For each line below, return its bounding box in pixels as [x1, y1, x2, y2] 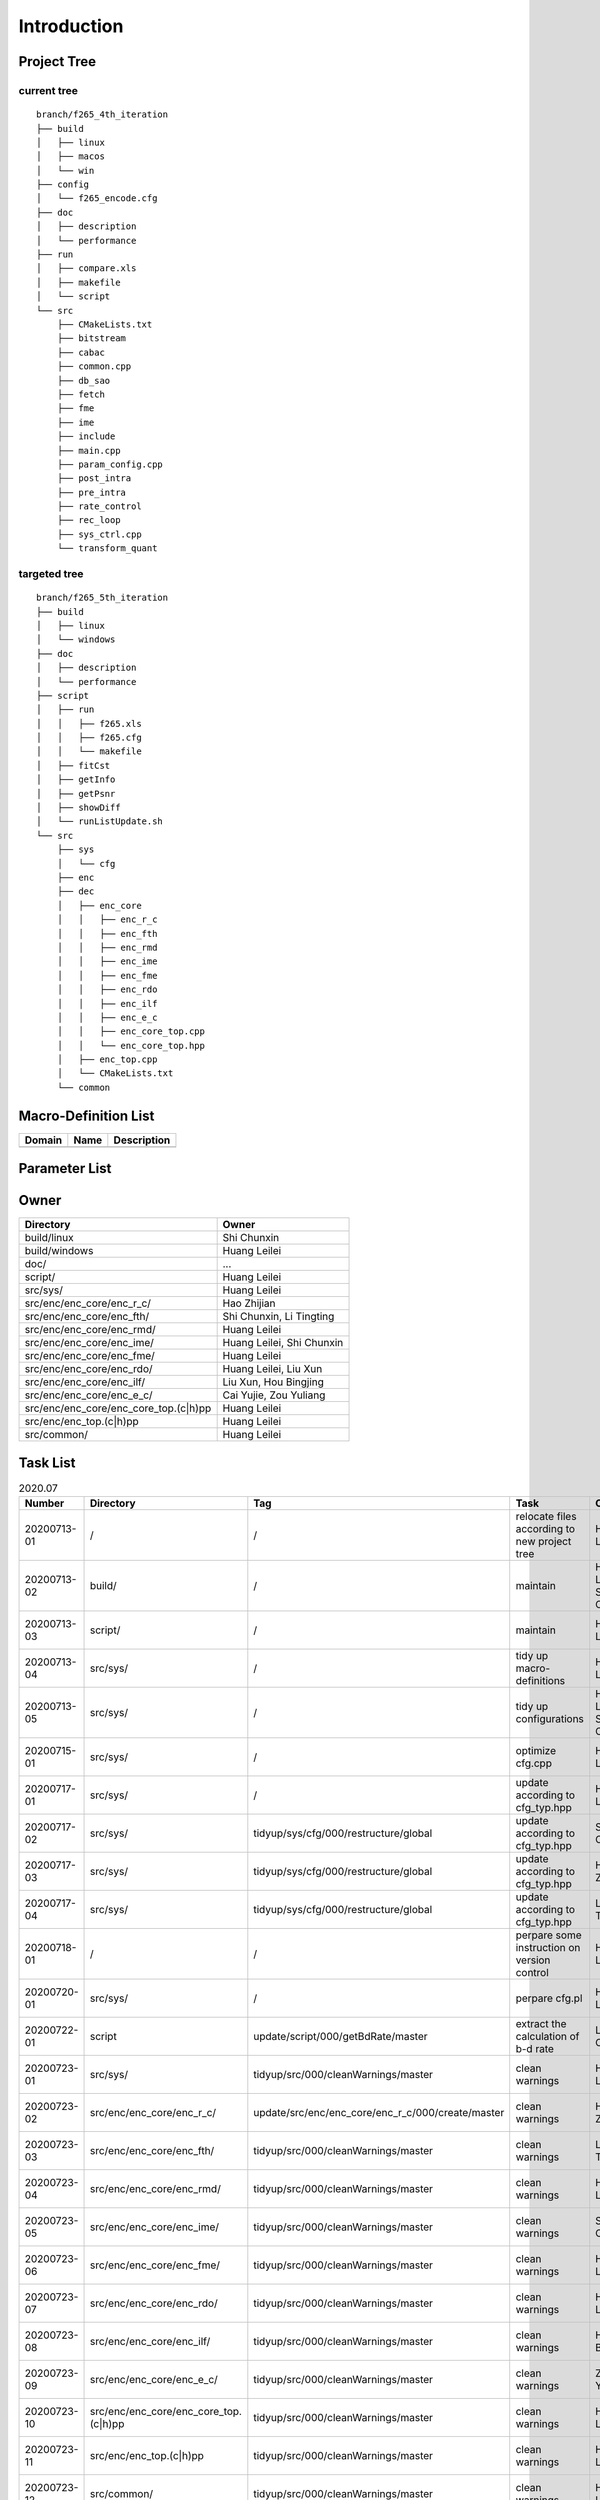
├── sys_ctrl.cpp [56, 528, 142, 540]
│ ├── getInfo [36, 774, 116, 785]
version [515, 1953, 551, 1967]
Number [24, 1496, 65, 1510]
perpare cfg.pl [515, 1991, 583, 2005]
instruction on [515, 1941, 581, 1955]
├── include [56, 431, 116, 442]
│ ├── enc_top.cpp [56, 1054, 158, 1065]
